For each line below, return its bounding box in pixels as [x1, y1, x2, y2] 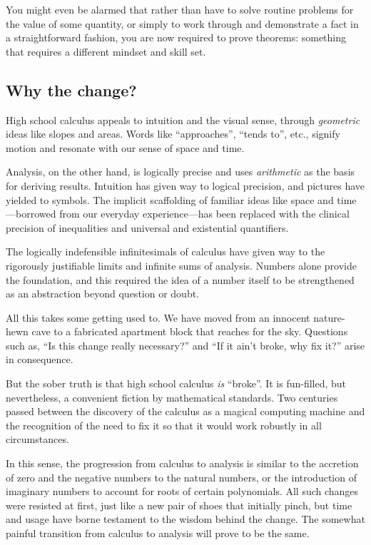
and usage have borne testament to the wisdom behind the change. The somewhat [6, 511, 365, 526]
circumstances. [6, 432, 69, 447]
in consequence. [6, 352, 73, 367]
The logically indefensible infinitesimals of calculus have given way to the [6, 244, 325, 259]
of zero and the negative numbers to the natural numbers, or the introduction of [6, 469, 357, 484]
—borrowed [6, 206, 56, 221]
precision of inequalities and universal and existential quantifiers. [6, 220, 289, 235]
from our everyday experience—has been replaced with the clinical [59, 206, 350, 221]
